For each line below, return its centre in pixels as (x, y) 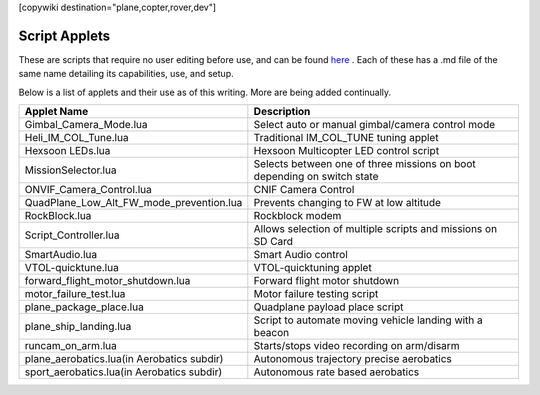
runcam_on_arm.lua (70, 346)
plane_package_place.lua (84, 307)
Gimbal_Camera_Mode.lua (86, 125)
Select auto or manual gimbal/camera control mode (374, 125)
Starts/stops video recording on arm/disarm (356, 346)
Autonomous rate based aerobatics (336, 372)
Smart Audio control (301, 255)
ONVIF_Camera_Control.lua (88, 190)
